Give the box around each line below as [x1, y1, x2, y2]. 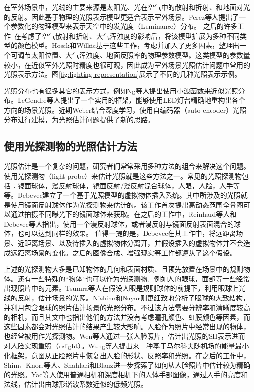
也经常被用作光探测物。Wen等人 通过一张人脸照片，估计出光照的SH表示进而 [4, 331, 245, 341]
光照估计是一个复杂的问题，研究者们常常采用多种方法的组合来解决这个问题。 [4, 161, 250, 171]
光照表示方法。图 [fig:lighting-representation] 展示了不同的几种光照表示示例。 [4, 69, 242, 79]
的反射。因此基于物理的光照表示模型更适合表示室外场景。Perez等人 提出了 [4, 11, 239, 22]
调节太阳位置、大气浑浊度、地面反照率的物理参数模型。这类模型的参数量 [17, 49, 250, 60]
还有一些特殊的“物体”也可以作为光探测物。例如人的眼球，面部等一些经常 [17, 273, 250, 283]
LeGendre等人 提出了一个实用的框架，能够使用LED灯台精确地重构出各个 [17, 95, 246, 105]
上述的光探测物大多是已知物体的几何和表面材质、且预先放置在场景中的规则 [4, 264, 243, 274]
